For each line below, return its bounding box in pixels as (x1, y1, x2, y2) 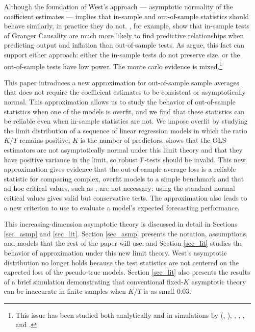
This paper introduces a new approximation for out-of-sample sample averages (4, 77, 239, 87)
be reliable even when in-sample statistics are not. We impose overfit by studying (4, 116, 248, 126)
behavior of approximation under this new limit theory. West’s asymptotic (4, 247, 227, 257)
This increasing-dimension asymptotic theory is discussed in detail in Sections (4, 219, 237, 229)
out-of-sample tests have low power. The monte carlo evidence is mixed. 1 (4, 59, 223, 71)
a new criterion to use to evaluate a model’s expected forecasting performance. (4, 202, 240, 212)
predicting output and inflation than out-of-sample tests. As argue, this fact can (4, 40, 245, 50)
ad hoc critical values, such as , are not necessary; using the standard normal (4, 183, 235, 193)
